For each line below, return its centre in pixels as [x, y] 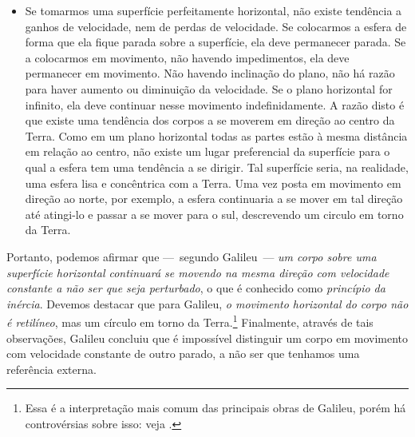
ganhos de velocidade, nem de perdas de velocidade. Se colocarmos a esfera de [216, 26]
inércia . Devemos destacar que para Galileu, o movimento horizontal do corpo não [207, 303]
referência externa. [51, 369]
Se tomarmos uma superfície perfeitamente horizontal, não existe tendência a [213, 10]
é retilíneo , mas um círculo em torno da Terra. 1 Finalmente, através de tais [190, 321]
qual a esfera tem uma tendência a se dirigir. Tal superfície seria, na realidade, [217, 167]
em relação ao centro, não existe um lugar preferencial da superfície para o [207, 151]
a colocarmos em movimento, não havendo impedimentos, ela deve [187, 57]
